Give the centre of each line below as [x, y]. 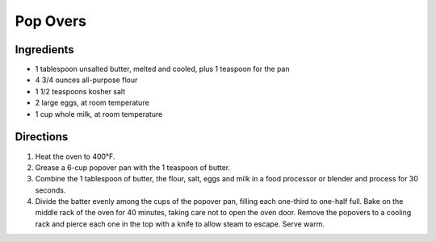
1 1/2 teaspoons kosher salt [80, 91]
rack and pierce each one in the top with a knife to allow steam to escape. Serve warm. [180, 224]
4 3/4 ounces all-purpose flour [86, 80]
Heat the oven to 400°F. [75, 156]
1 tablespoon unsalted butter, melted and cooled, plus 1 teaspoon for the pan [162, 69]
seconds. [50, 190]
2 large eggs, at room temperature [92, 103]
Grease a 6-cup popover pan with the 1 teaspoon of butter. [133, 167]
